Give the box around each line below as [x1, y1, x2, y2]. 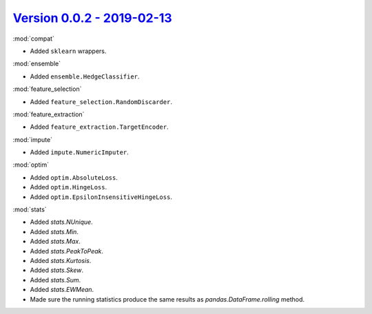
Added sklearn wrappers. [30, 47, 107, 55]
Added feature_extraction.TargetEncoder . [30, 123, 169, 131]
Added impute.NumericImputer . [30, 148, 129, 156]
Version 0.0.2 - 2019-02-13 [12, 10, 172, 25]
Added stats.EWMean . [30, 286, 94, 294]
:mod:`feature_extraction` [12, 110, 85, 118]
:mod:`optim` [12, 160, 50, 169]
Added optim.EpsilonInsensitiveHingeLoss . [30, 193, 172, 201]
